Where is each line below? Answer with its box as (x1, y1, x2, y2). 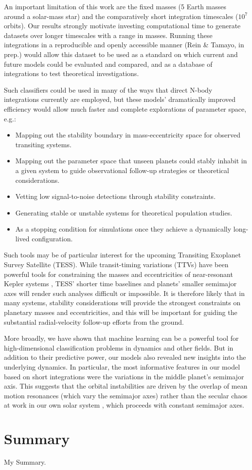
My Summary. (4, 457, 46, 467)
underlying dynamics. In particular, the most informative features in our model (4, 362, 240, 372)
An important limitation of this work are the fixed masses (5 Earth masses (4, 1, 227, 11)
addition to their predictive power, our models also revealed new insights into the (4, 352, 246, 362)
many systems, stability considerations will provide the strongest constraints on (4, 297, 241, 308)
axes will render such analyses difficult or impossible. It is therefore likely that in (4, 288, 245, 298)
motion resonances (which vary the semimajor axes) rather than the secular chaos (4, 390, 248, 400)
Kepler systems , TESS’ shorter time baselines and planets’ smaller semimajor (4, 278, 237, 289)
